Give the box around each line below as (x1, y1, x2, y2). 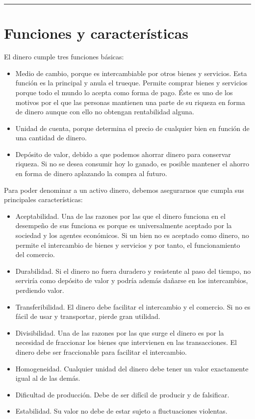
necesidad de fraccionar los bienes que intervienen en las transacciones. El (15, 337, 237, 347)
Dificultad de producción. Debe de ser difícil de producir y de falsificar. (15, 389, 229, 399)
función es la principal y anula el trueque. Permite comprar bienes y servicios (15, 78, 248, 88)
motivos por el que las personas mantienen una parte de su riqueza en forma (15, 97, 245, 107)
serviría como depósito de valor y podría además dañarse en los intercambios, (15, 275, 248, 286)
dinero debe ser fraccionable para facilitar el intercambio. (15, 346, 187, 357)
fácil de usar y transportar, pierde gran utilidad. (15, 311, 160, 321)
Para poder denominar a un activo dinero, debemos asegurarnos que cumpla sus (4, 184, 244, 195)
